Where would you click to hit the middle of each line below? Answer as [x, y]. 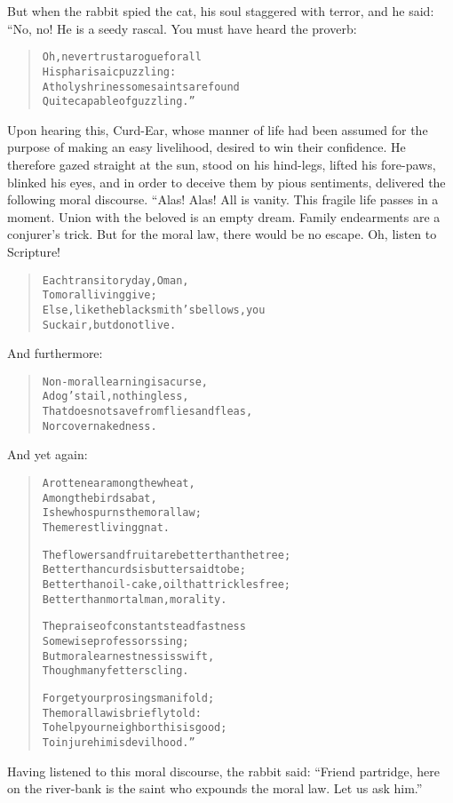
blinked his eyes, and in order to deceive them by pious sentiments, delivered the [226, 182]
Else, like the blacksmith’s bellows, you [154, 310]
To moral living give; [99, 295]
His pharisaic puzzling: [109, 72]
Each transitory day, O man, [115, 280]
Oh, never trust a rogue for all [122, 57]
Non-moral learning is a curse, [125, 382]
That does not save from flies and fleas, [147, 412]
